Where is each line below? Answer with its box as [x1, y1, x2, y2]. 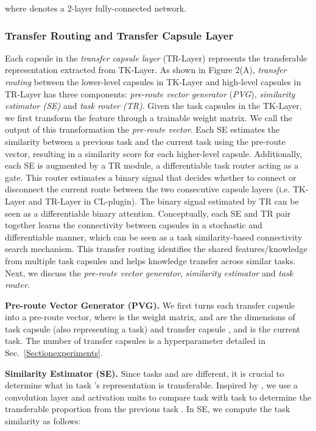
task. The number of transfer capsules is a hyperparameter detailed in [5, 334, 266, 347]
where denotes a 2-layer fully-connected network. [5, 2, 187, 14]
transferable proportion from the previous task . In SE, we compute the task [5, 402, 290, 415]
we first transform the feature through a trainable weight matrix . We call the [5, 111, 292, 124]
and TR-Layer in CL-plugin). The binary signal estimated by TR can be [28, 194, 299, 207]
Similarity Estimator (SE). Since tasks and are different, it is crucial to [5, 366, 284, 379]
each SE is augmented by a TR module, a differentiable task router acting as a [5, 159, 299, 172]
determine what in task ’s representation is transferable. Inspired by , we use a [5, 379, 298, 391]
